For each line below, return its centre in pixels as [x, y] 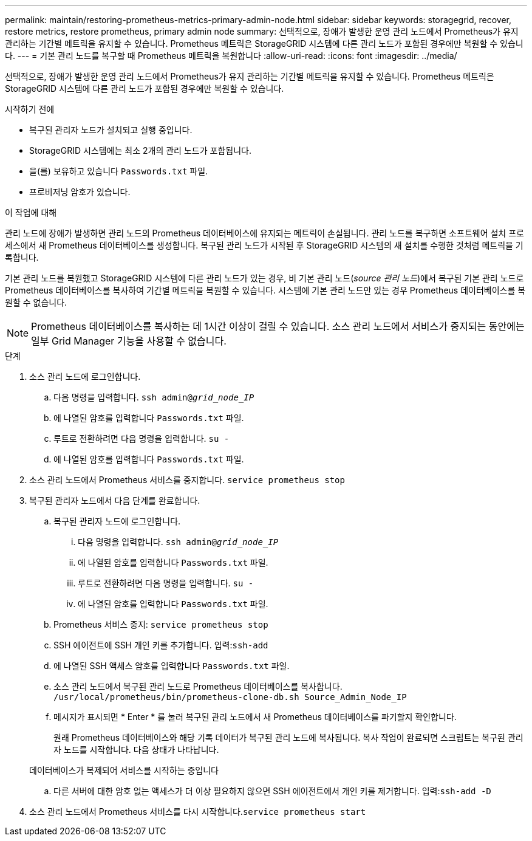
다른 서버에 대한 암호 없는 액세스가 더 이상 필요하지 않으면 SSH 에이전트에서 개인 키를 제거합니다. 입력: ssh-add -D [272, 791]
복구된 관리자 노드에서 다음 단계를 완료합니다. [115, 500]
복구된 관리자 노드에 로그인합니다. [117, 521]
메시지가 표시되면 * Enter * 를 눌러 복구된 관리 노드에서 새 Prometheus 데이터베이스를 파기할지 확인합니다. [255, 717]
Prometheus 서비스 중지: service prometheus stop [161, 624]
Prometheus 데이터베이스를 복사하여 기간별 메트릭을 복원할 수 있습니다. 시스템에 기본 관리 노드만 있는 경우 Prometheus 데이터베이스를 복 [265, 290]
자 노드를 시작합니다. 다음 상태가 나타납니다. [136, 750]
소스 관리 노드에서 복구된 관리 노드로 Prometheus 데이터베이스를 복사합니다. [198, 686]
